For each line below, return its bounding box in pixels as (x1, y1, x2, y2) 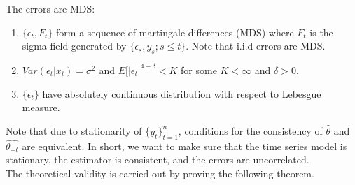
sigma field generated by (22, 38, 127, 53)
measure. (22, 100, 60, 114)
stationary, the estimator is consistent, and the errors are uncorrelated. (6, 152, 309, 167)
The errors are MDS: (6, 1, 95, 15)
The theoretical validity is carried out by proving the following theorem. (6, 165, 314, 180)
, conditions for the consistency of (178, 123, 323, 138)
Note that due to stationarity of (6, 123, 142, 138)
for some (181, 62, 217, 77)
